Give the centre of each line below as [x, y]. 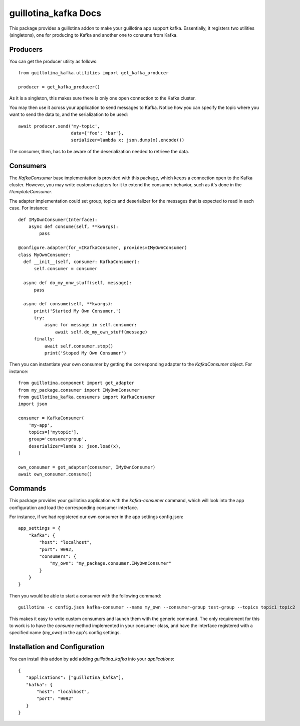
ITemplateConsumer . [31, 192]
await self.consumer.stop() [79, 346]
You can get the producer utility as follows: [53, 61]
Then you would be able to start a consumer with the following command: [85, 595]
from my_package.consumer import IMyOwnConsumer [79, 390]
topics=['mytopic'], [54, 432]
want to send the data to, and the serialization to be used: [69, 114]
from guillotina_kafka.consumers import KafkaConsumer [87, 397]
